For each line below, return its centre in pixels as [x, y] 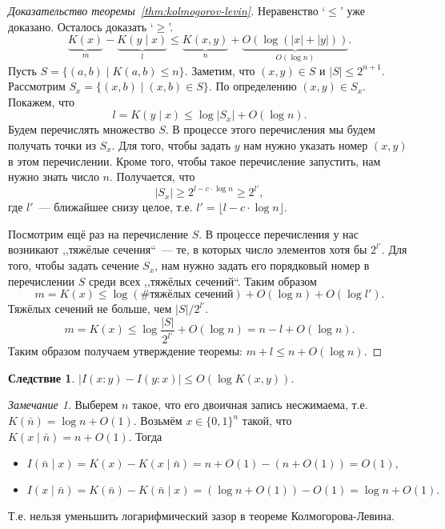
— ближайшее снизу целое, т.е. [116, 207]
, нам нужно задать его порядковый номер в [262, 265]
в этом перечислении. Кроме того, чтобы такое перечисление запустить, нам [194, 160]
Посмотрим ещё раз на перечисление [98, 233]
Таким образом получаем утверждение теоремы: [125, 351]
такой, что [267, 421]
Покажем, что [42, 101]
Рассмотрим [37, 86]
